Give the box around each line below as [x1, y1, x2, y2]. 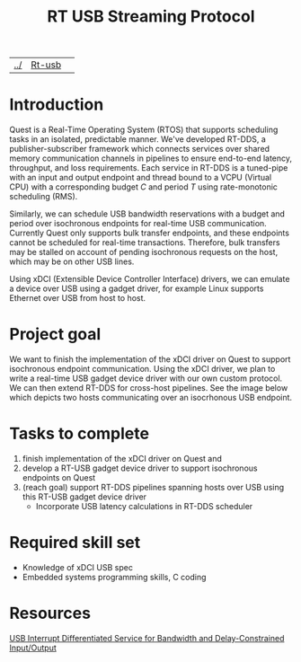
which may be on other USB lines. [9, 256, 135, 267]
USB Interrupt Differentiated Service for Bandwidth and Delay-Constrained [9, 632, 285, 643]
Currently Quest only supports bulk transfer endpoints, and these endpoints [9, 227, 290, 239]
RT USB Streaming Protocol [47, 6, 255, 27]
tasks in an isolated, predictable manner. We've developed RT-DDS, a [9, 134, 267, 145]
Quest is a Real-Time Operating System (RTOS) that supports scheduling [9, 124, 279, 136]
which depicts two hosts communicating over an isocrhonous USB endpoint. [9, 393, 293, 403]
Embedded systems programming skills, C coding [22, 571, 207, 582]
